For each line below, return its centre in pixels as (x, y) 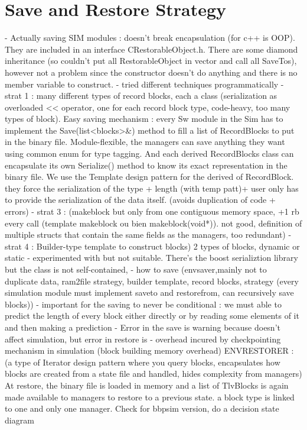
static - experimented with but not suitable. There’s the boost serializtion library (151, 258)
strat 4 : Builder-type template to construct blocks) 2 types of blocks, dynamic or (152, 246)
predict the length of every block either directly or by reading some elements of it (152, 316)
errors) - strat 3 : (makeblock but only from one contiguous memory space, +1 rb (152, 211)
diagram (19, 420)
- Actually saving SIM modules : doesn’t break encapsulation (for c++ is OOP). (150, 38)
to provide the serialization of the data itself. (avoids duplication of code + (140, 200)
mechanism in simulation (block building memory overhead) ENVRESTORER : (149, 350)
